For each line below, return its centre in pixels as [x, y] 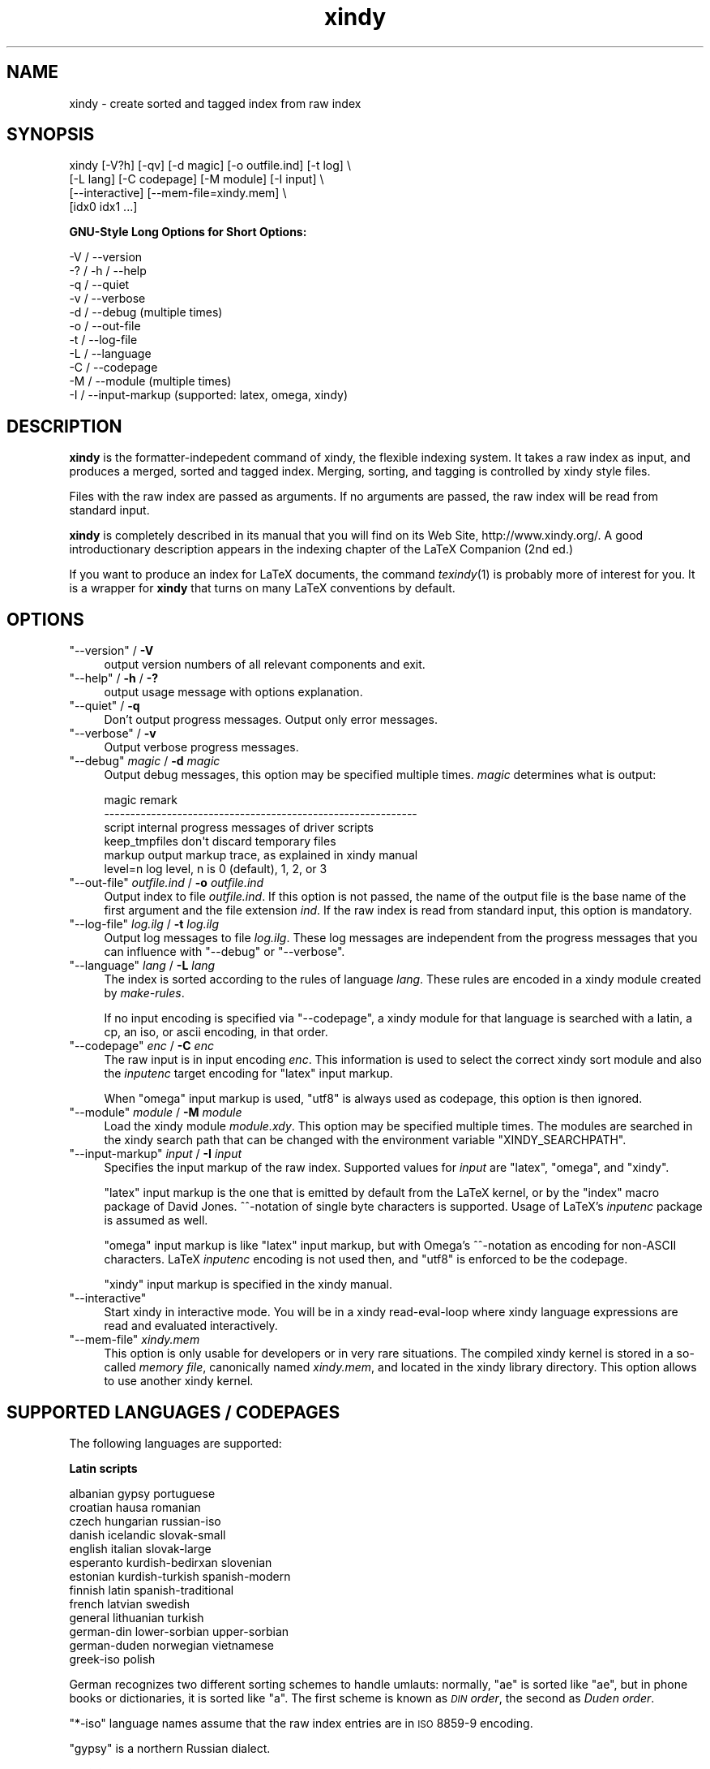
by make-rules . [144, 993]
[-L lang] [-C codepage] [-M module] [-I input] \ [197, 179]
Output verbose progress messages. [201, 747]
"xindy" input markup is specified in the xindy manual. [248, 1285]
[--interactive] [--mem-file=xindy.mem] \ [178, 193]
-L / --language [110, 354]
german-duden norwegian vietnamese [171, 1645]
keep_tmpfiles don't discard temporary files [220, 841]
